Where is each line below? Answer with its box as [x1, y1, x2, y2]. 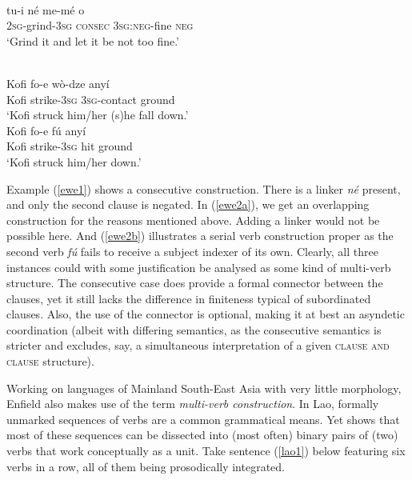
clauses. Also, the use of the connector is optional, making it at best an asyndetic [6, 306, 405, 322]
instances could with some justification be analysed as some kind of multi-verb [6, 258, 391, 275]
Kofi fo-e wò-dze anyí [6, 74, 110, 91]
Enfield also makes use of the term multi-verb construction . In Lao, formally [6, 395, 379, 412]
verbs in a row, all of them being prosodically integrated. [6, 458, 285, 474]
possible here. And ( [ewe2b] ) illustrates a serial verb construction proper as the [6, 227, 394, 244]
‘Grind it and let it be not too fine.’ [6, 32, 180, 49]
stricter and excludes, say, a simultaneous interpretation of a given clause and [6, 337, 390, 354]
